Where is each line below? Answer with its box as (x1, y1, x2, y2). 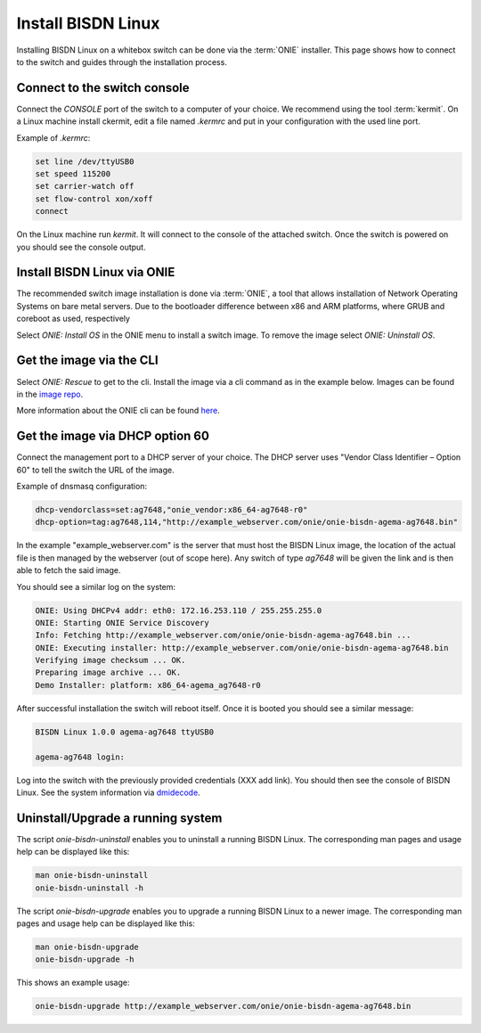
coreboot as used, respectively (16, 313, 131, 324)
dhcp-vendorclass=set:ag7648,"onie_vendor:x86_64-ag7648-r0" (35, 504, 308, 514)
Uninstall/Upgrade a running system (16, 810, 223, 825)
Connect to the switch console (16, 80, 191, 95)
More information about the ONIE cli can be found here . (16, 406, 220, 416)
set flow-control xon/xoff (35, 193, 153, 204)
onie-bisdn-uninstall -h (35, 882, 144, 893)
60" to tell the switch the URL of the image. (16, 464, 175, 475)
